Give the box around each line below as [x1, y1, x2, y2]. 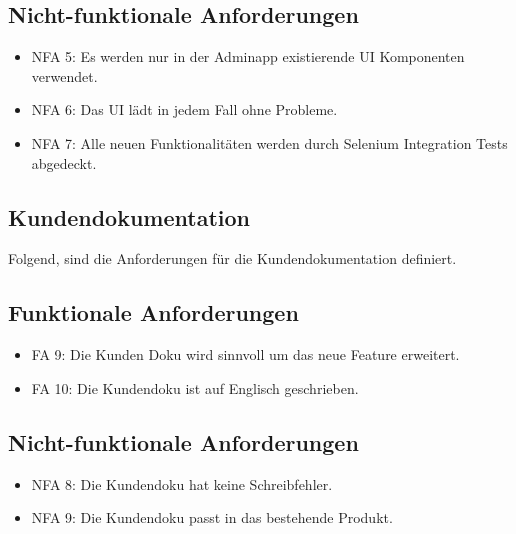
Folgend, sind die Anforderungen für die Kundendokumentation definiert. [8, 248, 457, 269]
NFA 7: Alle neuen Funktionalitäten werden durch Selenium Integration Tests [31, 132, 508, 153]
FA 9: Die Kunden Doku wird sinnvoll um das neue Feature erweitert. [31, 344, 460, 365]
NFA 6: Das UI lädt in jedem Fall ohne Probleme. [31, 99, 338, 120]
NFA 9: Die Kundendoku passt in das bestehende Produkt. [31, 507, 393, 528]
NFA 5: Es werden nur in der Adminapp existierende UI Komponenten [31, 46, 465, 67]
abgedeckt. [31, 152, 97, 173]
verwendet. [31, 65, 98, 86]
